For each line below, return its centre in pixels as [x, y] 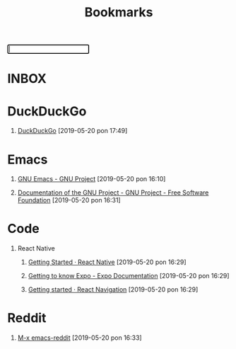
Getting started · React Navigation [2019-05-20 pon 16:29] [113, 290]
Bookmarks [119, 12]
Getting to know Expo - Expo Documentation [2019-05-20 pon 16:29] [129, 276]
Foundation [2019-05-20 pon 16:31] [69, 200]
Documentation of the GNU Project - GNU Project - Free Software [113, 193]
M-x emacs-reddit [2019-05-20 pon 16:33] [80, 338]
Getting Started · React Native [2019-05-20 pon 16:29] [107, 262]
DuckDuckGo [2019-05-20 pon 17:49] [72, 131]
